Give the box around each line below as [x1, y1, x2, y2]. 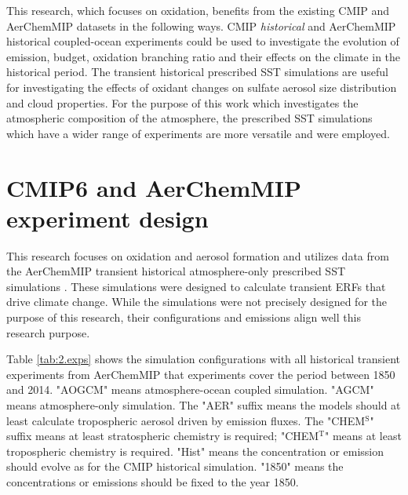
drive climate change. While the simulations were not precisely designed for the [6, 293, 387, 310]
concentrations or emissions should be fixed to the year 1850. [6, 473, 299, 490]
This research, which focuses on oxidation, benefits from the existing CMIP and [6, 2, 390, 18]
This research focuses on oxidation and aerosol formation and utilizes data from [6, 247, 389, 264]
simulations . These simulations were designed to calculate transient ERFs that [6, 278, 386, 294]
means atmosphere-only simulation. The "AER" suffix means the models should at [6, 397, 401, 413]
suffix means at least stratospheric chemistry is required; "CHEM [6, 428, 319, 444]
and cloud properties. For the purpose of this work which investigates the [6, 94, 359, 111]
